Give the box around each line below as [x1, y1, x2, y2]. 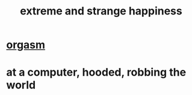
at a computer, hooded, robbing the [6, 66, 187, 79]
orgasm [6, 38, 46, 52]
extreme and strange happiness [20, 4, 182, 18]
